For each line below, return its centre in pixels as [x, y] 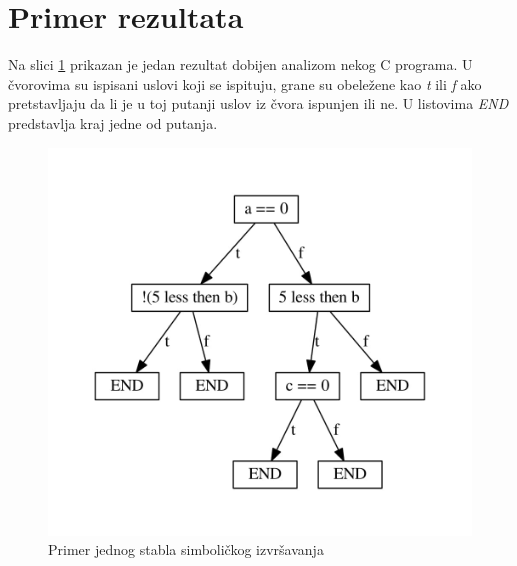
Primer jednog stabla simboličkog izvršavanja [186, 549]
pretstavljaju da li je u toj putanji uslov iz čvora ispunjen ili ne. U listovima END [258, 103]
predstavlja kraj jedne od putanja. [113, 122]
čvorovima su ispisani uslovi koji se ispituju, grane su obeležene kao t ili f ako [245, 83]
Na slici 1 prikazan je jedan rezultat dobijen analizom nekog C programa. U [240, 64]
